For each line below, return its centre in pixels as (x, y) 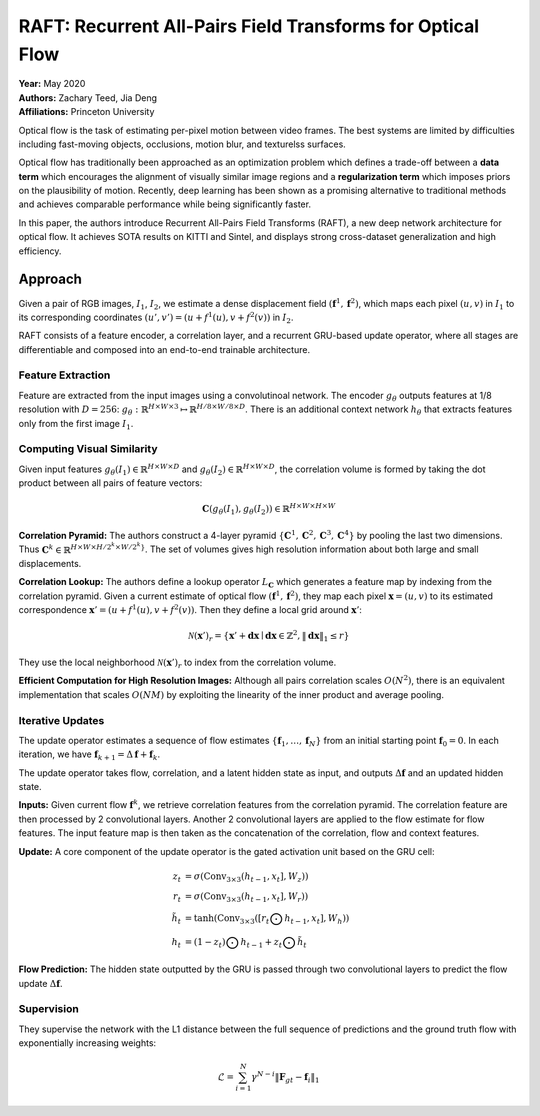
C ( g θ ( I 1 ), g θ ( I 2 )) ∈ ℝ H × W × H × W (268, 509)
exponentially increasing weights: (87, 1043)
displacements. (50, 564)
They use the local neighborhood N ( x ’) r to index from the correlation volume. (177, 663)
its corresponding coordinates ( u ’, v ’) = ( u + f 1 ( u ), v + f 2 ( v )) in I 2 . (156, 317)
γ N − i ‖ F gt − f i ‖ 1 (285, 1077)
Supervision (48, 1009)
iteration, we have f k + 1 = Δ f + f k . (89, 755)
